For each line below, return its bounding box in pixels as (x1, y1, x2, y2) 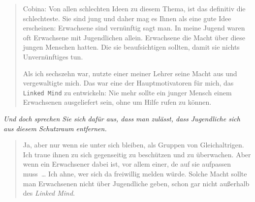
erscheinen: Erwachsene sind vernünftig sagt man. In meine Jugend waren (23, 23, 245, 33)
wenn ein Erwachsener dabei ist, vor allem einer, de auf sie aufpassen (23, 159, 231, 169)
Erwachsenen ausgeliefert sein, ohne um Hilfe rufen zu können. (23, 97, 212, 107)
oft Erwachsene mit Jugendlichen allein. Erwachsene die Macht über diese (23, 32, 246, 42)
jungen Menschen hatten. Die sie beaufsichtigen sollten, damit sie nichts (23, 42, 240, 52)
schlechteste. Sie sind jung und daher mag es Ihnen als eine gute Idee (23, 13, 231, 23)
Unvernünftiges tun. (23, 51, 83, 61)
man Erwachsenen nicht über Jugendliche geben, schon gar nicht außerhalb (23, 178, 250, 188)
